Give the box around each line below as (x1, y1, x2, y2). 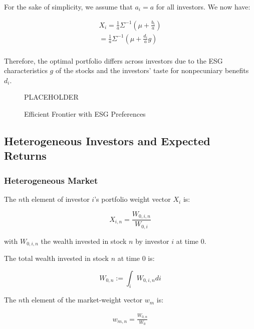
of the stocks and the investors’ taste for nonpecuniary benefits (55, 65, 249, 76)
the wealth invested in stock (41, 235, 127, 246)
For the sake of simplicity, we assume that (4, 2, 133, 12)
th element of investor (23, 194, 90, 204)
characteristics (4, 65, 48, 76)
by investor (135, 235, 169, 246)
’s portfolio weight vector (94, 194, 171, 204)
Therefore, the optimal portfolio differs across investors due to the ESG (4, 55, 223, 66)
